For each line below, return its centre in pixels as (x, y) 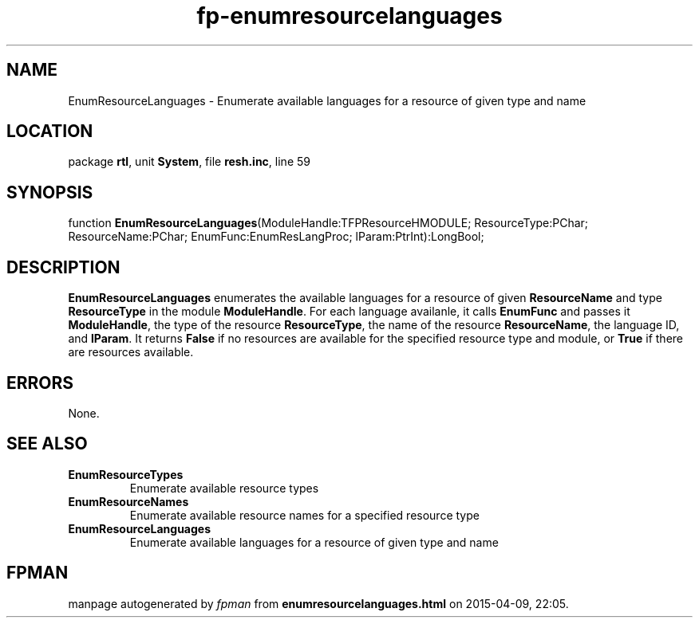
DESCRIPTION (63, 267)
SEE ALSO (47, 444)
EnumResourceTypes (126, 474)
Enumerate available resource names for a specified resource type (304, 515)
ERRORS (40, 383)
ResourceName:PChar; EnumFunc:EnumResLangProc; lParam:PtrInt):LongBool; (276, 237)
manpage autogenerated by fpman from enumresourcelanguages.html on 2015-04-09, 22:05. (318, 603)
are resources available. (131, 352)
